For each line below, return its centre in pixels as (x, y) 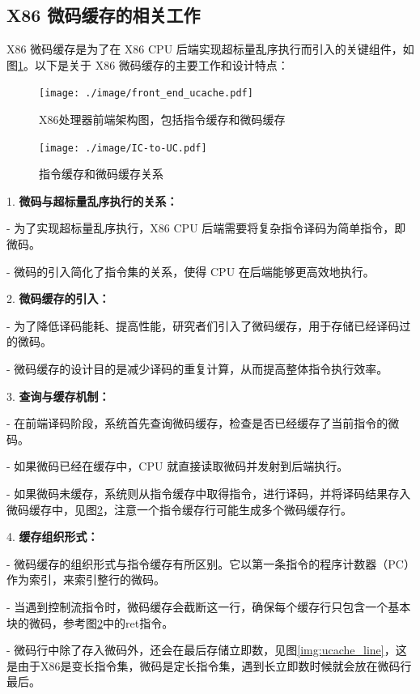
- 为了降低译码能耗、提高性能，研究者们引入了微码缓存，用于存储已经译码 (203, 325)
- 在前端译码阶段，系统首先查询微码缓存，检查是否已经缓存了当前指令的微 (203, 423)
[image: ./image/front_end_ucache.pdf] (146, 94)
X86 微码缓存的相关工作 (104, 15)
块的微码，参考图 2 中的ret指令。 (90, 622)
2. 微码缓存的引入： (58, 298)
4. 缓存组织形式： (53, 536)
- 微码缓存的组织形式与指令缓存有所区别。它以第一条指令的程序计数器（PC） (208, 563)
